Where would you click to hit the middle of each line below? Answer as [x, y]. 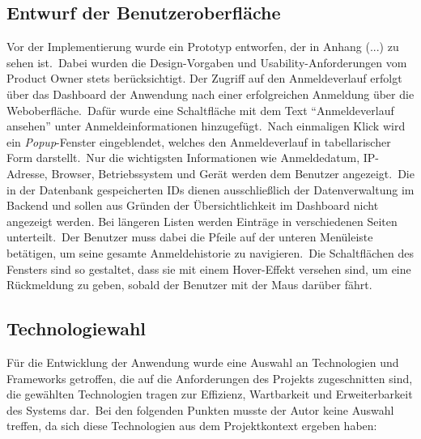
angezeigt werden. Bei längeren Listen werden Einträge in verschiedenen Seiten [202, 221]
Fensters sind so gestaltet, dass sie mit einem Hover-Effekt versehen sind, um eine [209, 269]
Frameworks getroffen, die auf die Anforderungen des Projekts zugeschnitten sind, [210, 378]
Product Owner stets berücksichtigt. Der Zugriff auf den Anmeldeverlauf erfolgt [204, 78]
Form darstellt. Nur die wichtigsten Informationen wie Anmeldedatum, [183, 158]
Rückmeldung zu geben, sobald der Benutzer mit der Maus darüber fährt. [189, 285]
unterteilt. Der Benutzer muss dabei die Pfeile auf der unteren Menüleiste [190, 237]
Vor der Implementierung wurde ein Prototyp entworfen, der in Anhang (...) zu [203, 47]
